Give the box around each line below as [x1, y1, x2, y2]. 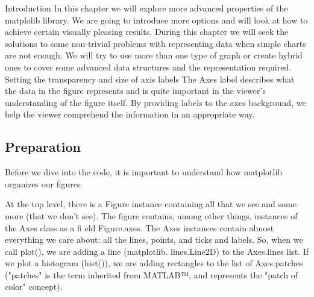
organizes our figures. [5, 177, 83, 190]
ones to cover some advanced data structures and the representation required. [5, 60, 292, 73]
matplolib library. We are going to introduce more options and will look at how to [5, 13, 308, 26]
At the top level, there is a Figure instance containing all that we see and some [5, 198, 297, 210]
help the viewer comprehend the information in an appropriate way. [5, 108, 255, 120]
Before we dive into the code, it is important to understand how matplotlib [5, 166, 283, 178]
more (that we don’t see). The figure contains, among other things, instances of [5, 209, 298, 222]
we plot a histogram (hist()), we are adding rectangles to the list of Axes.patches [5, 257, 303, 269]
